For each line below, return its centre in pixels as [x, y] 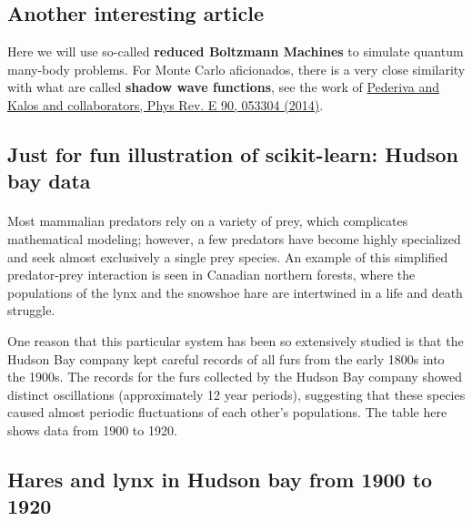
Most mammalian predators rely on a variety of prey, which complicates [208, 221]
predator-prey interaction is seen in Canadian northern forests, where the [211, 275]
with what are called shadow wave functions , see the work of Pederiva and [224, 87]
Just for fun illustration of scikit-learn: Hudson [233, 153]
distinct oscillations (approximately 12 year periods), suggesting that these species [236, 394]
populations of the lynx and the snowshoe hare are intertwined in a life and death [235, 292]
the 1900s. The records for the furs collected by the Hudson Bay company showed [235, 377]
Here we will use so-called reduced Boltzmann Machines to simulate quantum [236, 51]
